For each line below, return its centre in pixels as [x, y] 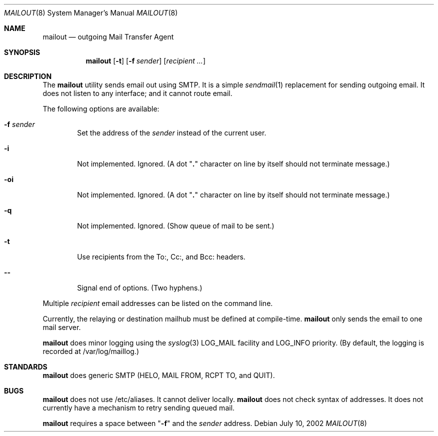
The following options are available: [101, 109]
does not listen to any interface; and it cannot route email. [137, 93]
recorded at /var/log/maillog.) [91, 351]
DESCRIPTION [28, 76]
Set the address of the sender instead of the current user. [172, 133]
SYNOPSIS [22, 52]
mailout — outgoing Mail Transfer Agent [108, 37]
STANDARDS [26, 367]
